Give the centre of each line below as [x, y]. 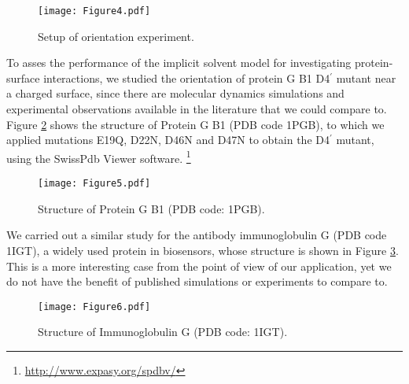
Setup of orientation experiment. [116, 36]
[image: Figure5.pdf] [94, 184]
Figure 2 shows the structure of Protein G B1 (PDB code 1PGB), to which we [195, 124]
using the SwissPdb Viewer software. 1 [99, 157]
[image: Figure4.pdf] [94, 11]
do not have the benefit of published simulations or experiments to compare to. [197, 281]
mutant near [366, 78]
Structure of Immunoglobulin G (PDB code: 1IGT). [163, 332]
